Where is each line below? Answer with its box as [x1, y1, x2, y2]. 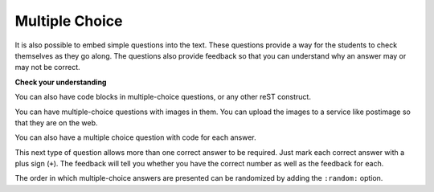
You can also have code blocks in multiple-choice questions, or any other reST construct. [14, 92, 311, 102]
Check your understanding [14, 77, 107, 87]
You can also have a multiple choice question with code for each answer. [14, 133, 256, 142]
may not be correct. [14, 63, 80, 72]
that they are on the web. [14, 117, 98, 128]
